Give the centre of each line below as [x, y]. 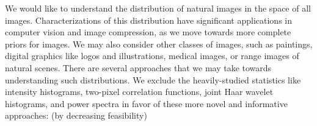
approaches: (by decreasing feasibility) [76, 115]
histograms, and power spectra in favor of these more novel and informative [146, 103]
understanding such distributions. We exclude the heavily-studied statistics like [153, 79]
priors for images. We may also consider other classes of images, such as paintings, [159, 44]
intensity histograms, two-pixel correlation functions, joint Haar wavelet [139, 92]
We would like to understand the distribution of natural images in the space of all [158, 8]
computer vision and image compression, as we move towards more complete [148, 32]
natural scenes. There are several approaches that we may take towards [138, 67]
